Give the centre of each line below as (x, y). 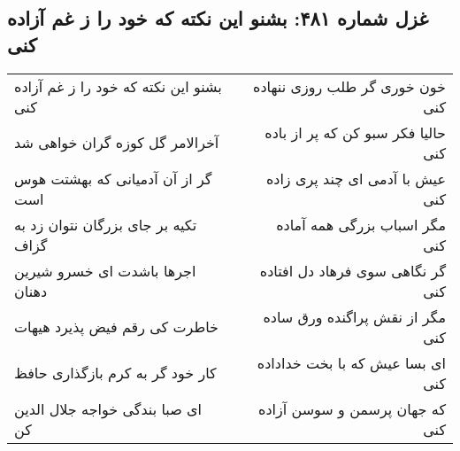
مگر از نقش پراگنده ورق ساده (354, 316)
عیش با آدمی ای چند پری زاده (356, 178)
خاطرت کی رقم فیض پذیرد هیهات (116, 327)
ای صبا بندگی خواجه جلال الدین (108, 408)
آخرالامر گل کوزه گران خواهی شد (117, 143)
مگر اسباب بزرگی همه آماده (361, 224)
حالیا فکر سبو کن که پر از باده (355, 132)
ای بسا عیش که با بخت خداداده (351, 362)
